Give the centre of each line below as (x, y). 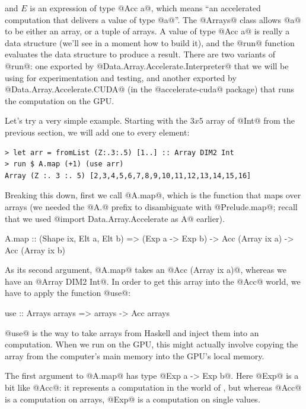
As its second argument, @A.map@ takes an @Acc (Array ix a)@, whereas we (146, 270)
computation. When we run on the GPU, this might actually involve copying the (152, 344)
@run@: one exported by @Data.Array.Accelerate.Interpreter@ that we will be (147, 65)
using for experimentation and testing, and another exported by (121, 77)
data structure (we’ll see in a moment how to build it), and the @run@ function (150, 42)
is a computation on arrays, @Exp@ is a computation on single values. (133, 399)
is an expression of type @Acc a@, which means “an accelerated (145, 8)
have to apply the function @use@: (68, 293)
